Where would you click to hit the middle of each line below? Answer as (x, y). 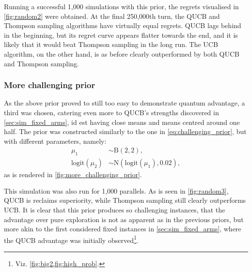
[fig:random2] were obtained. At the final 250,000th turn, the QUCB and (112, 16)
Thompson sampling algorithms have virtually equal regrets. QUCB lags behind (123, 25)
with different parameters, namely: (55, 141)
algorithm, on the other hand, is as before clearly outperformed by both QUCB (122, 53)
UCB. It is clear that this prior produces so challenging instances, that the (115, 209)
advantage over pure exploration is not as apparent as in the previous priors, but (124, 219)
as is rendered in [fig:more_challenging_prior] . (73, 174)
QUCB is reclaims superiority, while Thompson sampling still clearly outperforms (125, 200)
